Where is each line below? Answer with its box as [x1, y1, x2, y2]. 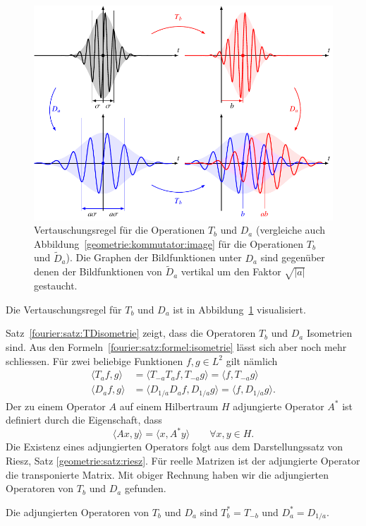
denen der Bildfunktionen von [34, 264, 162, 279]
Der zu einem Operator [6, 398, 106, 413]
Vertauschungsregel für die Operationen [34, 222, 205, 237]
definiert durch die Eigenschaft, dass [6, 412, 162, 427]
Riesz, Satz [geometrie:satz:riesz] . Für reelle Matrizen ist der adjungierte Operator [6, 453, 360, 467]
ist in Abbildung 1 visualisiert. [173, 301, 306, 316]
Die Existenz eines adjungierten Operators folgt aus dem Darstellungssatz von [6, 439, 343, 454]
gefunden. [124, 481, 166, 496]
